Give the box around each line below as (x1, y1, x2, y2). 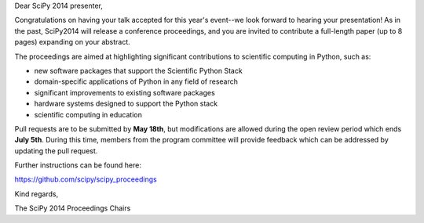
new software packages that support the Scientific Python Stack (34, 66, 243, 75)
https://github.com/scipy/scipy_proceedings (14, 174, 157, 184)
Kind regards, (14, 189, 59, 199)
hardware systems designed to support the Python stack (34, 99, 218, 109)
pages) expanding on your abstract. (14, 38, 131, 47)
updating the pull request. (14, 146, 98, 156)
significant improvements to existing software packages (34, 88, 215, 97)
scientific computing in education (34, 110, 143, 119)
